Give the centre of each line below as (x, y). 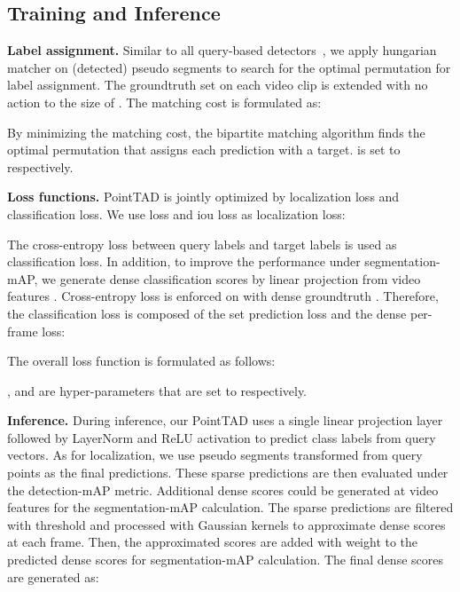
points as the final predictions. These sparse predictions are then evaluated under (228, 473)
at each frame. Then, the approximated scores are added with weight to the (213, 542)
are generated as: (53, 576)
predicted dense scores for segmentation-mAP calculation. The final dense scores (225, 560)
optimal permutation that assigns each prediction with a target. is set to (204, 150)
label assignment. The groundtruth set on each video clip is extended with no (218, 85)
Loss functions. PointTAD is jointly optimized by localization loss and (203, 197)
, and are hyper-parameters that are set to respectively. (157, 390)
